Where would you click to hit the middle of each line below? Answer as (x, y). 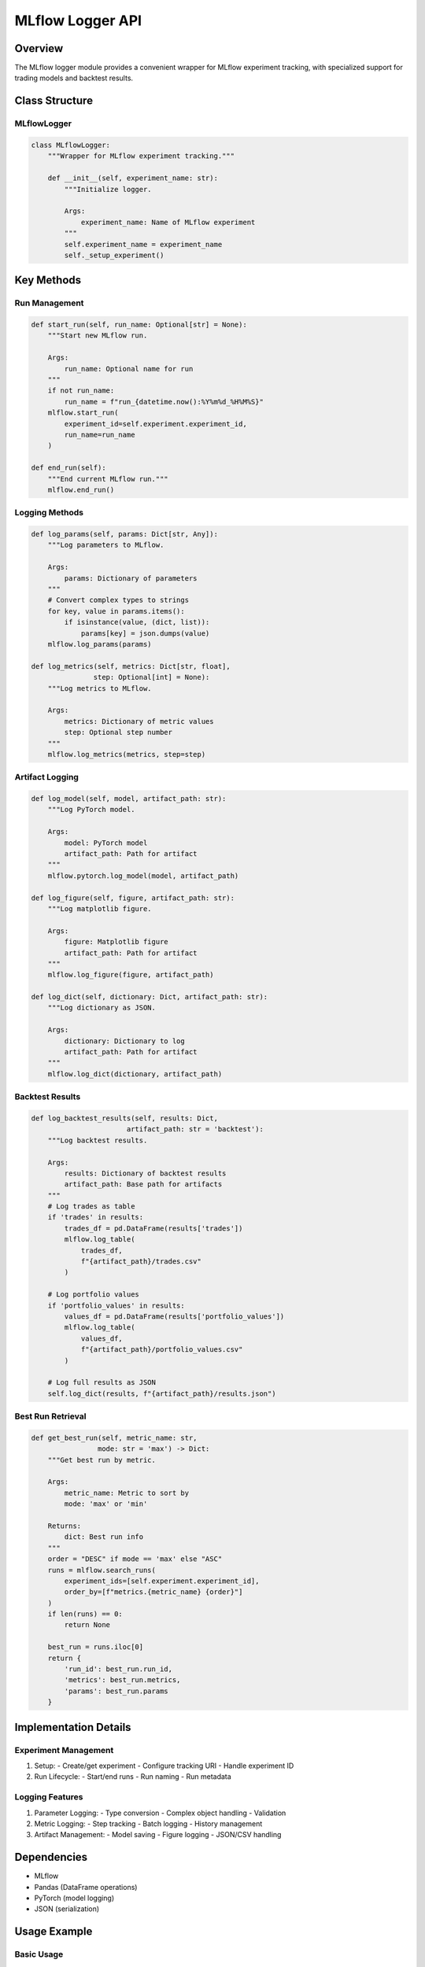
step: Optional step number (118, 733)
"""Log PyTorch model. (91, 810)
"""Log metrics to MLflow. (100, 688)
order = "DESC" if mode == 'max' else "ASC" (135, 1559)
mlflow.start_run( (83, 413)
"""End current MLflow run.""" (108, 479)
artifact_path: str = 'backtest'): (195, 1129)
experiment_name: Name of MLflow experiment (168, 222)
